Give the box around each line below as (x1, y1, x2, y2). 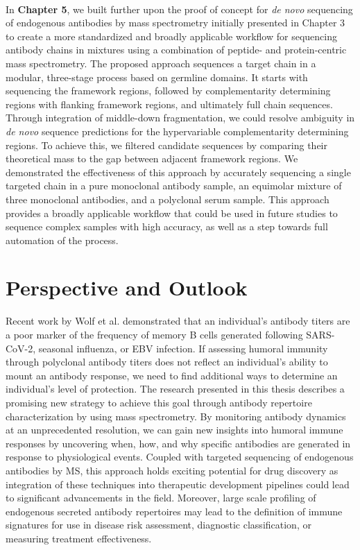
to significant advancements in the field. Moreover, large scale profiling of (6, 490, 316, 505)
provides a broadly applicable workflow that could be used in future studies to (6, 205, 338, 220)
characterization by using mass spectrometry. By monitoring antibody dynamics (6, 409, 346, 423)
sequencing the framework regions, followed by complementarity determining (6, 83, 331, 98)
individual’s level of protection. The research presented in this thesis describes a (6, 381, 345, 396)
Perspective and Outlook (6, 273, 248, 302)
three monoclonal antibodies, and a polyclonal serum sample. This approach (6, 191, 329, 206)
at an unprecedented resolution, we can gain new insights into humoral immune (6, 422, 343, 437)
